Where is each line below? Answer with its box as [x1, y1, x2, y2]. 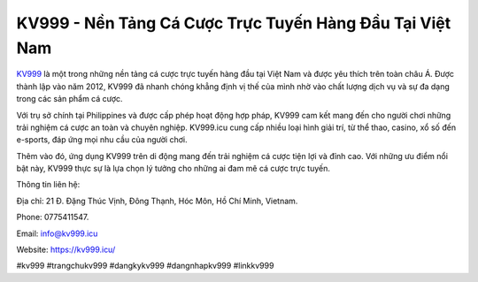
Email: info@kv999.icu [16, 228, 98, 239]
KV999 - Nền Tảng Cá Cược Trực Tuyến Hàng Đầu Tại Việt [16, 13, 451, 33]
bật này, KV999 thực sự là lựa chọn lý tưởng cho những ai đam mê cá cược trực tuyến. [16, 164, 331, 174]
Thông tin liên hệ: [16, 179, 81, 190]
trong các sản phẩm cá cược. [16, 94, 123, 104]
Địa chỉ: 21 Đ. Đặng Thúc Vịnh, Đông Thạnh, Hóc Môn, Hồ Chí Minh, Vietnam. [16, 195, 298, 206]
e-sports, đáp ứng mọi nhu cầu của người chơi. [16, 134, 188, 145]
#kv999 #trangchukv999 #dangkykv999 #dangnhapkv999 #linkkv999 [16, 261, 274, 271]
